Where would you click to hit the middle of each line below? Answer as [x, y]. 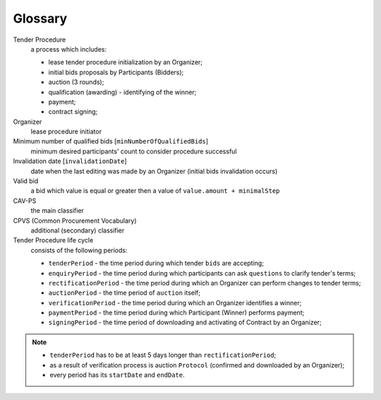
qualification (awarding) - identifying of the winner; [122, 92]
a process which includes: [69, 49]
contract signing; [73, 112]
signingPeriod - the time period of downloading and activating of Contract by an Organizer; [185, 322]
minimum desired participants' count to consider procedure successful [134, 151]
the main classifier [58, 211]
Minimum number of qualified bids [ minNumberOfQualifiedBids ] [110, 141]
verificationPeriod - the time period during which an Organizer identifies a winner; [175, 302]
